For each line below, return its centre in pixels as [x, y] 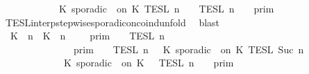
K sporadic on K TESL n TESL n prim [166, 8]
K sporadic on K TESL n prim [149, 63]
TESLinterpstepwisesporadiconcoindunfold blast [112, 22]
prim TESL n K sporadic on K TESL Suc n [189, 49]
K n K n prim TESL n [87, 36]
